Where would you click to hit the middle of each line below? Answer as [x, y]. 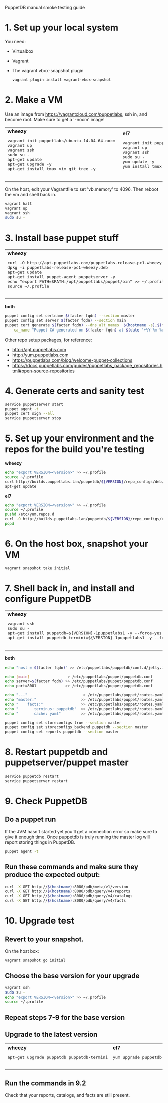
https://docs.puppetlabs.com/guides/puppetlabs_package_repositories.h [87, 365]
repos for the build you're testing [75, 449]
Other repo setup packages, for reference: [49, 340]
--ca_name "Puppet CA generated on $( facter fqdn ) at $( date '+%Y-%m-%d [87, 330]
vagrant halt [19, 204]
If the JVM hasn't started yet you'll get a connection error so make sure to [81, 831]
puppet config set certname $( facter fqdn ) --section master [70, 316]
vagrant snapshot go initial [35, 961]
